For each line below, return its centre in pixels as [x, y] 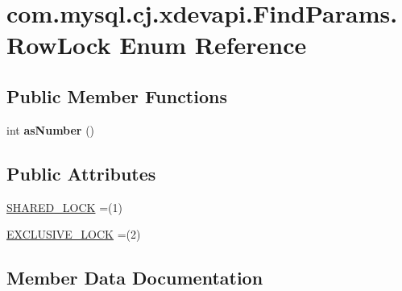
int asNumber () [51, 129]
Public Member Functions [117, 96]
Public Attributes [81, 173]
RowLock [59, 45]
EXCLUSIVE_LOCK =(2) [74, 234]
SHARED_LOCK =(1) [64, 207]
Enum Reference [213, 45]
